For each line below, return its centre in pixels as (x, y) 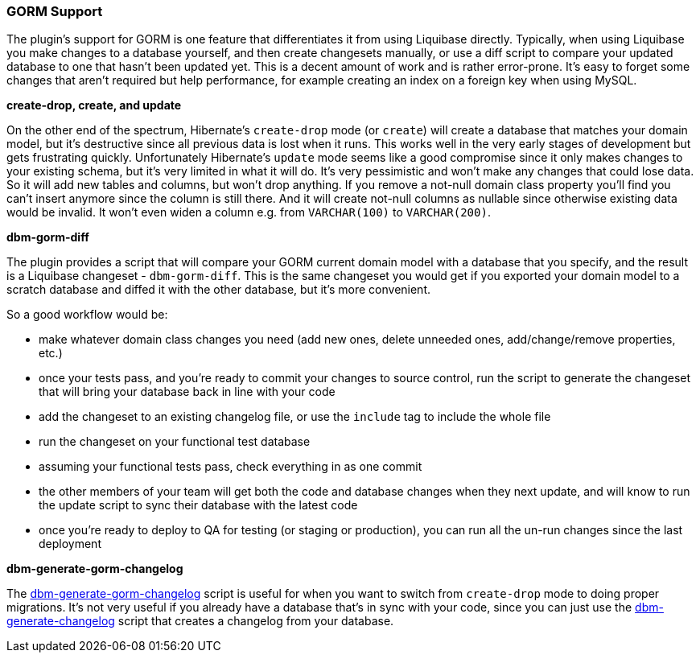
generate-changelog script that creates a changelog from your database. (200, 621)
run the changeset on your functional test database (175, 442)
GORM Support (55, 11)
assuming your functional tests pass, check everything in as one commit (231, 467)
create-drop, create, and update (94, 105)
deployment (70, 544)
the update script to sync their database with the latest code (198, 505)
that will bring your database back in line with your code (187, 392)
